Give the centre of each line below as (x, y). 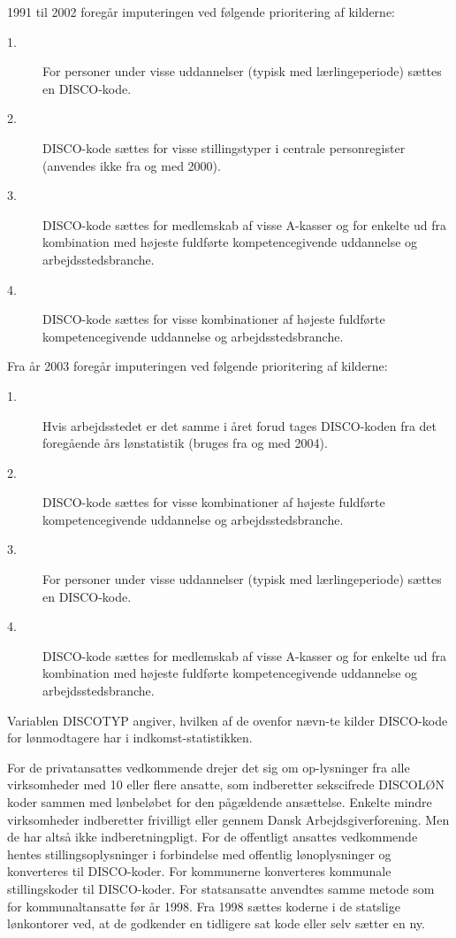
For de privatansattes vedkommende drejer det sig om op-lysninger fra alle (209, 767)
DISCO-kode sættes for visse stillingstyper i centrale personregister (224, 147)
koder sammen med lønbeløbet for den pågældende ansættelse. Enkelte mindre (220, 802)
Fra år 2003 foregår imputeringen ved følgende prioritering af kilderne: (198, 366)
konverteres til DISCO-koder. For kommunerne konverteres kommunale (199, 871)
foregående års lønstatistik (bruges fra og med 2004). (185, 443)
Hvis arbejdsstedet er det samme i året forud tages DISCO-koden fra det (240, 425)
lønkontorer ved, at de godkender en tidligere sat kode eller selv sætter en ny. (216, 923)
